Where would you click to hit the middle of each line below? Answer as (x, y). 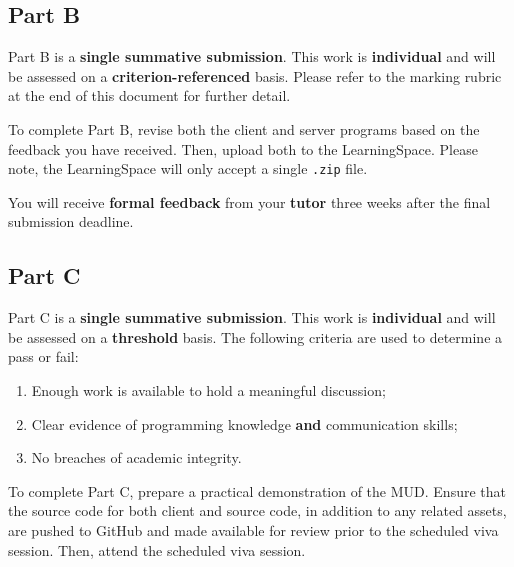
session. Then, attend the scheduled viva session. (157, 549)
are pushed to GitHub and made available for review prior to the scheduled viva (253, 529)
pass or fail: (43, 356)
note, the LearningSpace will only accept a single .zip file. (188, 168)
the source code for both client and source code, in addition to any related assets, (257, 510)
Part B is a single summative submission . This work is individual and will (252, 56)
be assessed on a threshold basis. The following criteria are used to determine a (255, 336)
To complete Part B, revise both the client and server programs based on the (244, 128)
